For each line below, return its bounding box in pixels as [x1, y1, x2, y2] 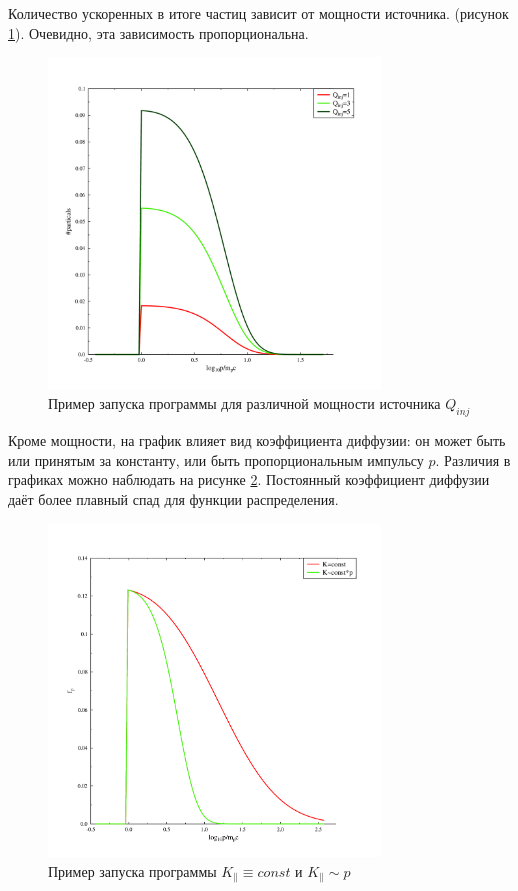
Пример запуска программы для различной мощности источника [48, 393, 441, 414]
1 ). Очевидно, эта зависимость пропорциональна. [8, 22, 309, 43]
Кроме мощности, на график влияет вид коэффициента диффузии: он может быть [8, 430, 506, 451]
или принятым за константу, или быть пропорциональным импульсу [8, 449, 424, 470]
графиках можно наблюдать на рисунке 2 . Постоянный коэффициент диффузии [8, 469, 490, 490]
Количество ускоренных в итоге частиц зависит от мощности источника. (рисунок [8, 3, 509, 23]
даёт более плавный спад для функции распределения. [8, 489, 339, 510]
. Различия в [435, 449, 511, 470]
